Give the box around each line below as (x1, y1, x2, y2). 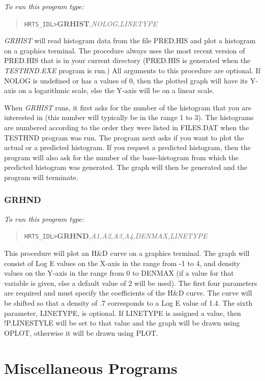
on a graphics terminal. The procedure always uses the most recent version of (4, 45, 245, 55)
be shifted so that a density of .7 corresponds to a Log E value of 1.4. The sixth (4, 298, 253, 308)
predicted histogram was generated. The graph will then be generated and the (4, 162, 247, 172)
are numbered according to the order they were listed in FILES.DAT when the (4, 122, 249, 132)
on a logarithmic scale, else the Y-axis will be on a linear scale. (18, 85, 215, 96)
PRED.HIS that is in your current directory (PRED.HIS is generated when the (4, 55, 251, 66)
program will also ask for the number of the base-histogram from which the (4, 152, 239, 162)
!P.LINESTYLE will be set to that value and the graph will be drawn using (4, 317, 240, 328)
